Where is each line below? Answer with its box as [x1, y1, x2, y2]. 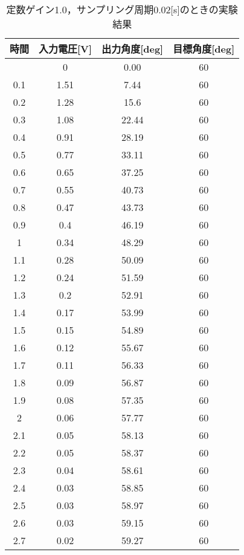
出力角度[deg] [101, 42, 164, 56]
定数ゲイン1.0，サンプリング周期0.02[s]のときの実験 [6, 2, 238, 16]
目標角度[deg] [173, 42, 235, 56]
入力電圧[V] [39, 42, 92, 56]
